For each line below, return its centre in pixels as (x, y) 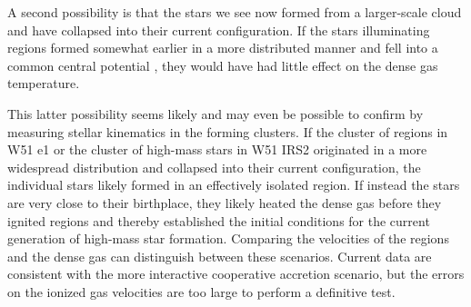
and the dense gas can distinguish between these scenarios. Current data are (220, 256)
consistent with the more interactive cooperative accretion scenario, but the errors (236, 274)
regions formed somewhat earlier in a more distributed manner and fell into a (223, 48)
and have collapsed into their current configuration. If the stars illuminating (219, 30)
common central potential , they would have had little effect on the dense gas (223, 65)
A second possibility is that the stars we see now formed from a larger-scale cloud (235, 12)
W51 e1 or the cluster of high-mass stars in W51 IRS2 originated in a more (217, 149)
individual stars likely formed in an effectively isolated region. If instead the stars (234, 185)
